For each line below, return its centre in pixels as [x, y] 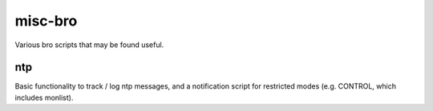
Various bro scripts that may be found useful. [89, 45]
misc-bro [46, 21]
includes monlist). [44, 97]
